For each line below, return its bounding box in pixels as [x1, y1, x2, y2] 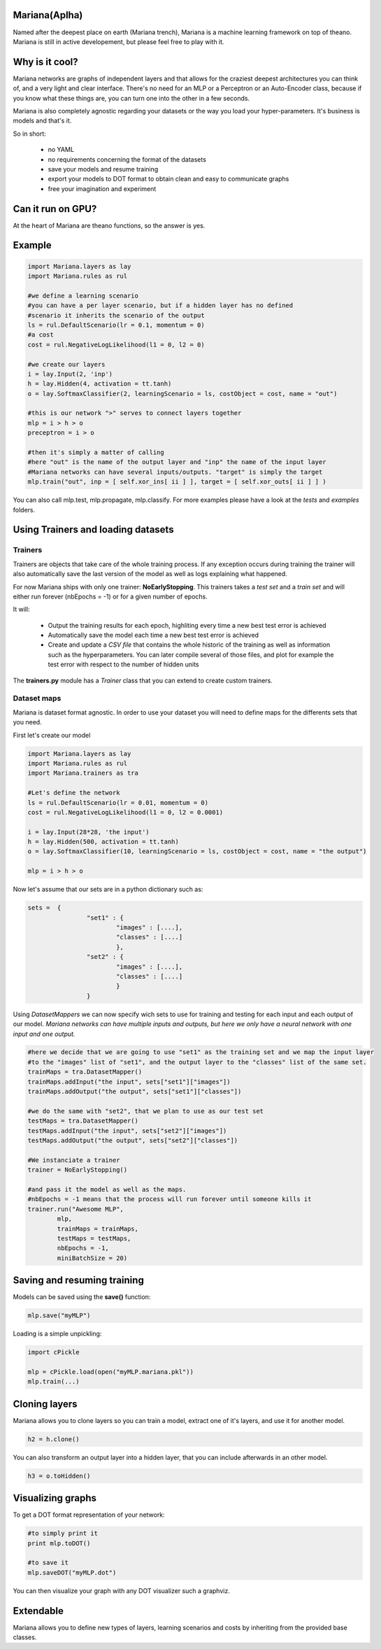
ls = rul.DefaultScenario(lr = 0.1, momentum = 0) [27, 321, 206, 329]
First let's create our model [13, 731, 91, 739]
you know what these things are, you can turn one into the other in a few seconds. [13, 94, 250, 102]
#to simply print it [27, 1529, 98, 1538]
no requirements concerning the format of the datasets [48, 155, 206, 164]
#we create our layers [27, 360, 106, 368]
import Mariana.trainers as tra [27, 769, 139, 777]
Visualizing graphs [13, 1492, 97, 1504]
